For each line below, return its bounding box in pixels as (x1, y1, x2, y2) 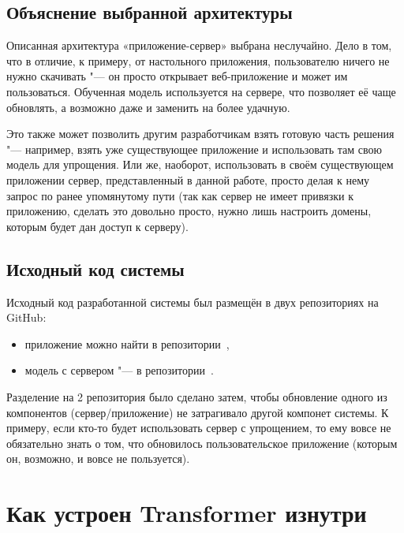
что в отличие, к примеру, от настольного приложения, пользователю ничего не (6, 52, 390, 69)
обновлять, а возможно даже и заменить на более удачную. (6, 99, 290, 115)
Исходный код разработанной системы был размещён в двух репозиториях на (6, 293, 379, 310)
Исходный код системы (6, 256, 185, 281)
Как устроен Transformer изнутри (6, 497, 367, 529)
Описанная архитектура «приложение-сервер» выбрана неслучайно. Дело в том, (6, 37, 392, 54)
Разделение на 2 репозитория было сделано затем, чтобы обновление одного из (6, 388, 387, 404)
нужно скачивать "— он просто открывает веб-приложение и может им (6, 68, 348, 84)
